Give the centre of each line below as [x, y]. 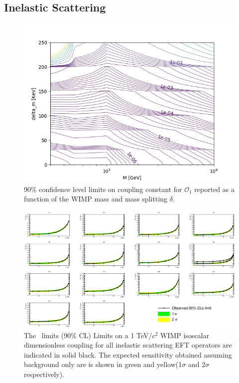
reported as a [214, 189]
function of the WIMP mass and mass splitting [96, 199]
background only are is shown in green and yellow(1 [103, 364]
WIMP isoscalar [184, 335]
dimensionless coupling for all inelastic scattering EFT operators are [128, 345]
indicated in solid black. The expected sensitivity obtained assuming [128, 354]
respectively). [44, 374]
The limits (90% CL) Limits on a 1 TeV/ [88, 335]
